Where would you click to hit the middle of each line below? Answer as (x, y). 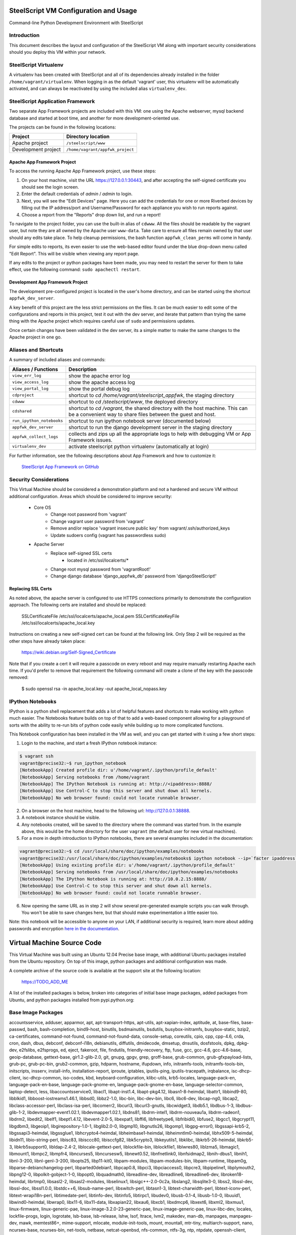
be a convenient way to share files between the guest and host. (142, 414)
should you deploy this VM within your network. (57, 52)
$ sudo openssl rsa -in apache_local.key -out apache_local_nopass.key (94, 689)
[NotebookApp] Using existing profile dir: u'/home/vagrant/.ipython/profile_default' (128, 865)
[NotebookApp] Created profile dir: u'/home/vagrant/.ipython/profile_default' (118, 770)
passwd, (18, 1029)
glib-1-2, (18, 1112)
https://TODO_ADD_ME (45, 982)
